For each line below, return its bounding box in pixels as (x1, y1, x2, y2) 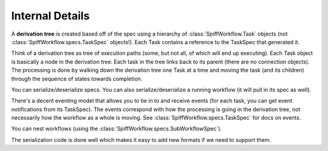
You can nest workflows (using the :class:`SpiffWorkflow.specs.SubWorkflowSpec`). (11, 125, 222, 132)
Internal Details (11, 9, 90, 22)
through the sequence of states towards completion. (11, 75, 143, 82)
